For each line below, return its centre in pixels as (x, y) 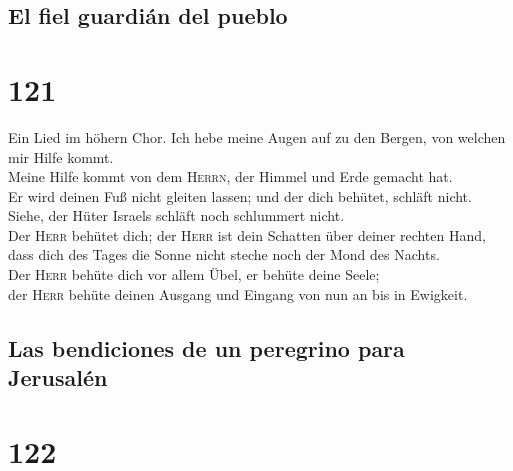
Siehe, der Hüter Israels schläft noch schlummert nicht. (176, 215)
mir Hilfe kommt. (61, 156)
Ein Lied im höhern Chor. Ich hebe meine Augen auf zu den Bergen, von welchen (257, 136)
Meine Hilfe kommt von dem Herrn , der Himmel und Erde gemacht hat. (230, 176)
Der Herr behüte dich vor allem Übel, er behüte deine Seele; (194, 274)
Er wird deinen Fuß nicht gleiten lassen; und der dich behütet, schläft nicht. (240, 195)
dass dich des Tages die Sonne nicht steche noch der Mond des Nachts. (224, 254)
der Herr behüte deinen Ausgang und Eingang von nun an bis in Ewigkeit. (238, 293)
